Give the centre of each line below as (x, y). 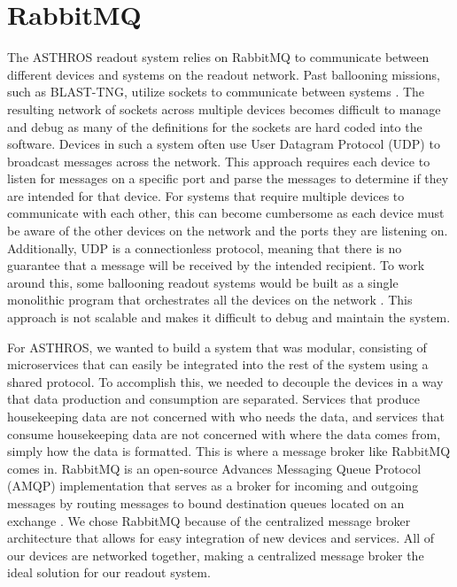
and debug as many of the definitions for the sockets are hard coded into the (215, 126)
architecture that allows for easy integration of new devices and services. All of (221, 538)
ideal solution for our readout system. (109, 572)
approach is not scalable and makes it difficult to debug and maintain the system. (229, 317)
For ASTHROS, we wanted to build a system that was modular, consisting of (217, 347)
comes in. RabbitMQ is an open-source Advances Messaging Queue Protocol (214, 468)
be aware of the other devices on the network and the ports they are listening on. (228, 231)
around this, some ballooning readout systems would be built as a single (203, 282)
